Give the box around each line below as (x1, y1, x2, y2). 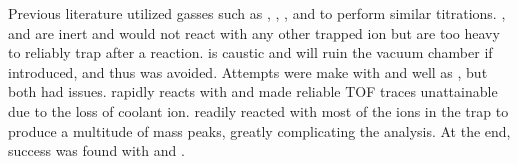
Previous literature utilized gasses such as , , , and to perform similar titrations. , (8, 3, 506, 23)
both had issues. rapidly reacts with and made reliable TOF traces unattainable (8, 81, 498, 102)
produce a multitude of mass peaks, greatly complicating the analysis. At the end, (8, 120, 511, 141)
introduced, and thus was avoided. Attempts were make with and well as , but (8, 61, 488, 82)
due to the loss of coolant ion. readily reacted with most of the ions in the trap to (8, 100, 509, 121)
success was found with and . (8, 140, 185, 161)
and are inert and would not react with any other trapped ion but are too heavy (8, 22, 500, 43)
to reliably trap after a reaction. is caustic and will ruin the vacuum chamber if (8, 42, 493, 63)
